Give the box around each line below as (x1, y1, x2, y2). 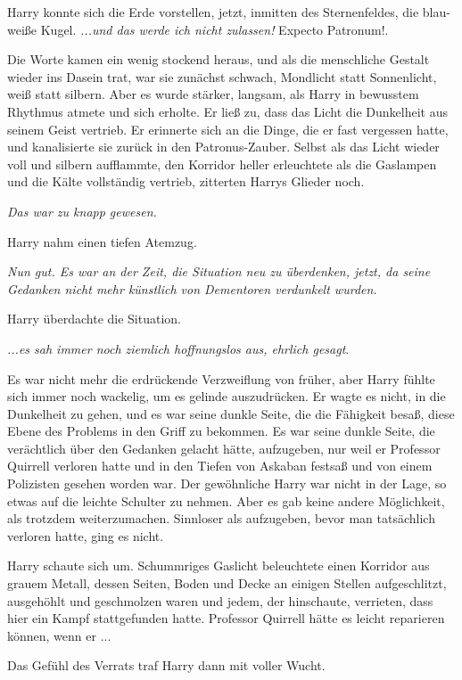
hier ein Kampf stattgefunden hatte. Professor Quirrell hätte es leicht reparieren (7, 609, 445, 627)
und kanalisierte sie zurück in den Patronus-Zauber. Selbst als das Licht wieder (7, 137, 440, 156)
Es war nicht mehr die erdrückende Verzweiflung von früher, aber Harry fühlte (7, 369, 435, 388)
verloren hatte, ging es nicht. (7, 526, 164, 545)
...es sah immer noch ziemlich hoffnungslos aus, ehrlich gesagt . (7, 339, 350, 357)
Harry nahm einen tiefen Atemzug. (7, 232, 197, 250)
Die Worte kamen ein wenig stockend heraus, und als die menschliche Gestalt (7, 50, 430, 69)
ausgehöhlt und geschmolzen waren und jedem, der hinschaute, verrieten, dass (7, 591, 433, 610)
